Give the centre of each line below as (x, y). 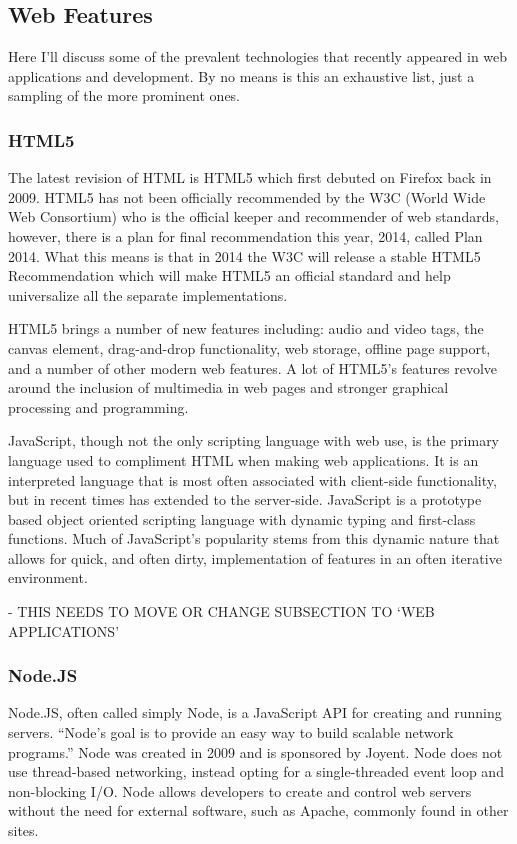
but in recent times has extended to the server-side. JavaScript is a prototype (245, 499)
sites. (23, 830)
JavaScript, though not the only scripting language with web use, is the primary (254, 440)
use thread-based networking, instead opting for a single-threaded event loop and (256, 771)
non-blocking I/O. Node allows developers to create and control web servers (240, 790)
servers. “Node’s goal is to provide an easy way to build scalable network (231, 732)
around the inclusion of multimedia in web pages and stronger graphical (228, 387)
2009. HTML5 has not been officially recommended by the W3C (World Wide (247, 196)
